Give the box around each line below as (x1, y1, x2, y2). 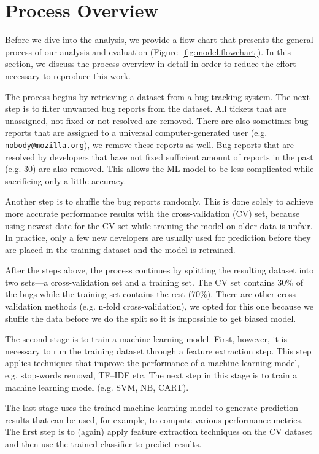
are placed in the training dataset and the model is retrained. (5, 243, 236, 256)
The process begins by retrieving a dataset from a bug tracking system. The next (5, 90, 310, 103)
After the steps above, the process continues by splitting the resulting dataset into (5, 264, 314, 276)
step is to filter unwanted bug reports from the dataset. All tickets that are (5, 102, 287, 115)
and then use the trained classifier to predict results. (5, 437, 202, 450)
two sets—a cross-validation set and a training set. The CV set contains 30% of (5, 275, 303, 288)
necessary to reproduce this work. (5, 69, 131, 82)
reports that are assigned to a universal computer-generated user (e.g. (5, 126, 267, 139)
